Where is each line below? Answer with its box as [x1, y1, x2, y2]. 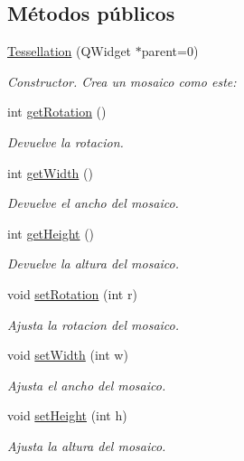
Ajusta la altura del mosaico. [7, 436, 166, 455]
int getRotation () [7, 102, 107, 121]
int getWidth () [7, 163, 93, 182]
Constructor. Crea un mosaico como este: [7, 71, 237, 90]
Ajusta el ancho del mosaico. [7, 375, 166, 394]
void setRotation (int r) [7, 284, 137, 303]
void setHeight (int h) [7, 406, 127, 425]
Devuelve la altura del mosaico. [7, 254, 180, 273]
